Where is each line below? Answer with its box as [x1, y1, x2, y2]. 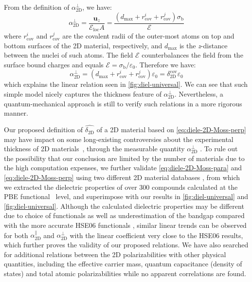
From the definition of [4, 2, 70, 12]
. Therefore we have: [135, 59, 196, 69]
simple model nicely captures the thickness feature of [4, 89, 162, 99]
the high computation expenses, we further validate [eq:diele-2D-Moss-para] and [4, 162, 242, 173]
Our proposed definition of [4, 124, 83, 135]
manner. [4, 108, 28, 118]
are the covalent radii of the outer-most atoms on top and [62, 31, 234, 41]
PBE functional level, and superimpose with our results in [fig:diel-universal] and [4, 191, 249, 201]
